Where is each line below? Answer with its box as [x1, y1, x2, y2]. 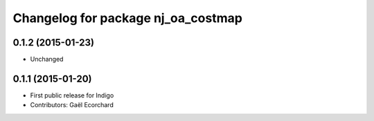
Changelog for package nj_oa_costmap [12, 10, 242, 26]
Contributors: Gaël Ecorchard [30, 101, 114, 109]
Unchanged [30, 55, 64, 64]
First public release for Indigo [30, 91, 114, 100]
